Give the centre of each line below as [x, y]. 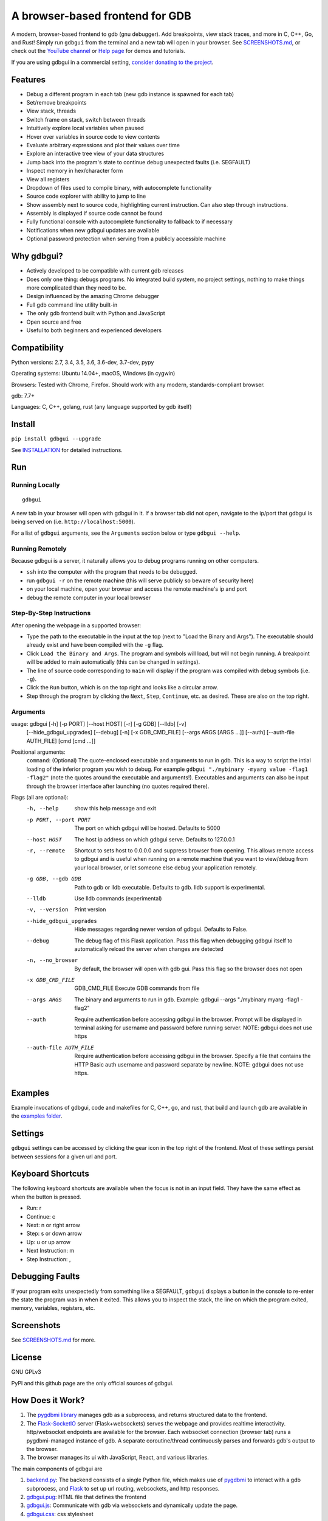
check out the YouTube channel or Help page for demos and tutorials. [98, 51]
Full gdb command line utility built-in [72, 305]
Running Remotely [39, 549]
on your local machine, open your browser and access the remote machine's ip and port [137, 589]
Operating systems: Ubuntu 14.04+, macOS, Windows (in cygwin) [93, 374]
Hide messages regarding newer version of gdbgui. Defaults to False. [161, 929]
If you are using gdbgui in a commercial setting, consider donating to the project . [112, 62]
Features [28, 79]
